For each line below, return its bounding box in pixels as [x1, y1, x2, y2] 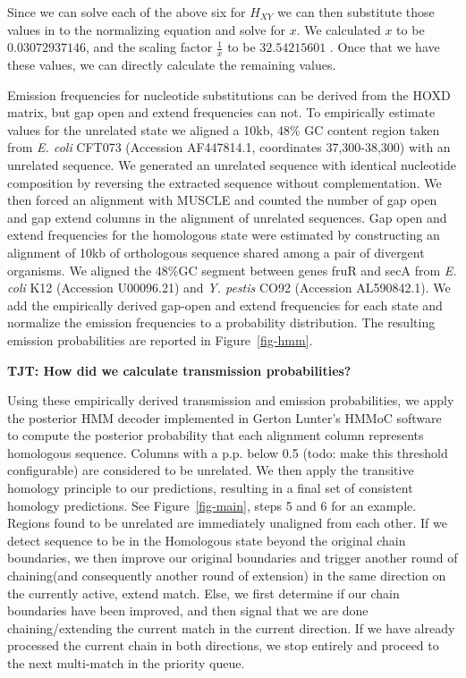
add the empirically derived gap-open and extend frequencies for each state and [7, 295, 443, 314]
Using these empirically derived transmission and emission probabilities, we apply [7, 391, 454, 410]
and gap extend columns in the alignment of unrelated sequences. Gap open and [7, 208, 447, 226]
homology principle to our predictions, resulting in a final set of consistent [7, 479, 413, 497]
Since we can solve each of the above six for [7, 3, 246, 21]
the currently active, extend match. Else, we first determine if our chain [7, 583, 400, 602]
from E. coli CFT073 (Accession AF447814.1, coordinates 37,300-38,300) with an [7, 138, 451, 157]
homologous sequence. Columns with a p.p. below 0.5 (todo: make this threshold [7, 443, 448, 462]
